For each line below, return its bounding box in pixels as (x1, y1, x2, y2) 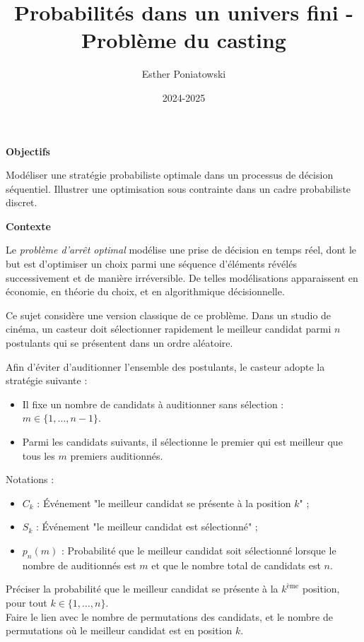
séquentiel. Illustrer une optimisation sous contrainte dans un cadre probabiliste (6, 181, 351, 196)
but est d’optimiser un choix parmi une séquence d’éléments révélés (6, 256, 297, 271)
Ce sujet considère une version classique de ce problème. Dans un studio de (6, 307, 331, 322)
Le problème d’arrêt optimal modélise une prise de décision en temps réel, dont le (6, 242, 356, 257)
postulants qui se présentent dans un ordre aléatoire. (6, 335, 233, 350)
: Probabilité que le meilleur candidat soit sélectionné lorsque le (61, 542, 336, 557)
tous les (22, 448, 55, 463)
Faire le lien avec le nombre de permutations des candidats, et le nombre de (6, 609, 333, 624)
